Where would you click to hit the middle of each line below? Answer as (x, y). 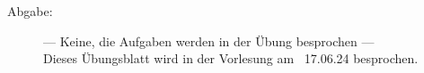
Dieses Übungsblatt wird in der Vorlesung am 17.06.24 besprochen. (231, 58)
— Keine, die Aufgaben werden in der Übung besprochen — (209, 41)
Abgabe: (30, 11)
